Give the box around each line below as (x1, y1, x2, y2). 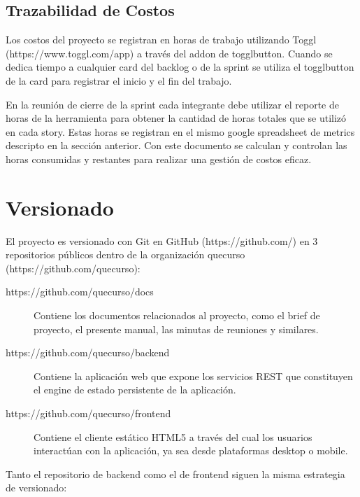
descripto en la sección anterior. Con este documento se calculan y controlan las (6, 138, 347, 153)
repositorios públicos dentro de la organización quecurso (6, 247, 245, 262)
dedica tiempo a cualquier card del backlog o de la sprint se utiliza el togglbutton (6, 59, 354, 74)
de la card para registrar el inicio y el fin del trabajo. (6, 73, 232, 87)
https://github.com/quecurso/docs (6, 284, 154, 299)
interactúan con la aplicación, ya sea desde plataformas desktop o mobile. (34, 443, 348, 458)
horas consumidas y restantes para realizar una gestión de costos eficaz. (6, 151, 312, 166)
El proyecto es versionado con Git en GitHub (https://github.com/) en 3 (6, 233, 318, 248)
